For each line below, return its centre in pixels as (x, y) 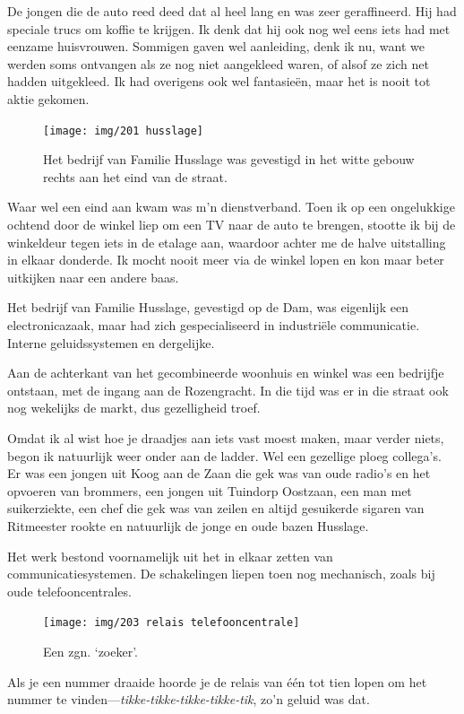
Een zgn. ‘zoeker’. (91, 651)
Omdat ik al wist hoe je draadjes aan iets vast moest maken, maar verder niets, (226, 437)
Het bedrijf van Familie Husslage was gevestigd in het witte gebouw (229, 159)
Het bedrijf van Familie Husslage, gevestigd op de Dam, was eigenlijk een (208, 307)
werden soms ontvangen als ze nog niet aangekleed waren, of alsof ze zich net (218, 63)
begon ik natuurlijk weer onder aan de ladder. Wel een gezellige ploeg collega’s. (224, 455)
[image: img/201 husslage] (123, 131)
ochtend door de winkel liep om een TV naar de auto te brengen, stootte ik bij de (232, 224)
